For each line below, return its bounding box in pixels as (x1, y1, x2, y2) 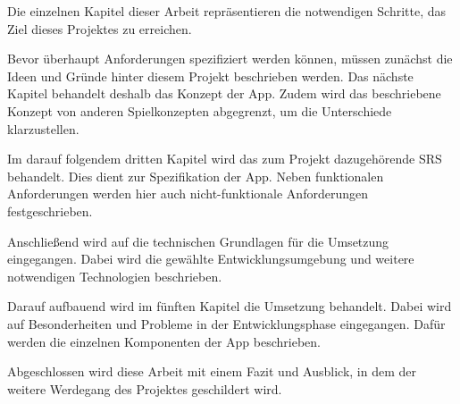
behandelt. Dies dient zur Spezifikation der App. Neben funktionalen (7, 166, 384, 185)
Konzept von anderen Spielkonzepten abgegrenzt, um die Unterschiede (7, 101, 392, 120)
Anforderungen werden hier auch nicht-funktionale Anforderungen (7, 184, 368, 203)
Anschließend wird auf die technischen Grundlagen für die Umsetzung (7, 231, 389, 250)
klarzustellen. (7, 119, 79, 138)
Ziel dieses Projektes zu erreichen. (7, 19, 192, 38)
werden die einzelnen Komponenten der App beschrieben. (7, 332, 321, 350)
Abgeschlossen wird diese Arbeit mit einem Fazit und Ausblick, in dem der (7, 362, 417, 381)
